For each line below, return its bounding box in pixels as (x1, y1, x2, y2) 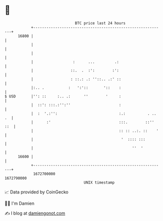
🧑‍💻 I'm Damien (4, 200, 35, 206)
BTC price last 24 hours (75, 21, 126, 26)
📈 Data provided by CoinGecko (4, 189, 69, 195)
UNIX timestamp (83, 180, 115, 185)
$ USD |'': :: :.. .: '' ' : (4, 94, 121, 99)
